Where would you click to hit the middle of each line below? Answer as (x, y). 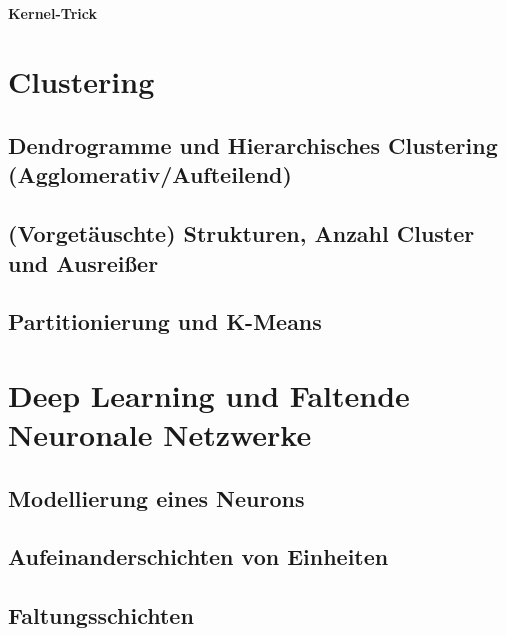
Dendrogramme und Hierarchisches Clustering (253, 144)
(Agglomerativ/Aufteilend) (150, 174)
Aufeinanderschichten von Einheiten (198, 556)
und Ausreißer (83, 262)
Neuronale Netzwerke (160, 434)
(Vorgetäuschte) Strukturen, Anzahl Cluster (241, 233)
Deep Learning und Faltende (209, 394)
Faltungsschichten (101, 615)
